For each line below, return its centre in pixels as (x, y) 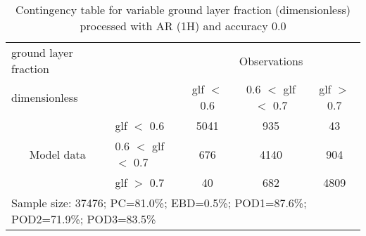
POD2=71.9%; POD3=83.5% (84, 219)
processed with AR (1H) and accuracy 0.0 (183, 26)
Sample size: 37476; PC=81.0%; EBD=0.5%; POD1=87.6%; (159, 203)
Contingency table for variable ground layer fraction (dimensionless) (183, 9)
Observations (271, 60)
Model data (57, 154)
